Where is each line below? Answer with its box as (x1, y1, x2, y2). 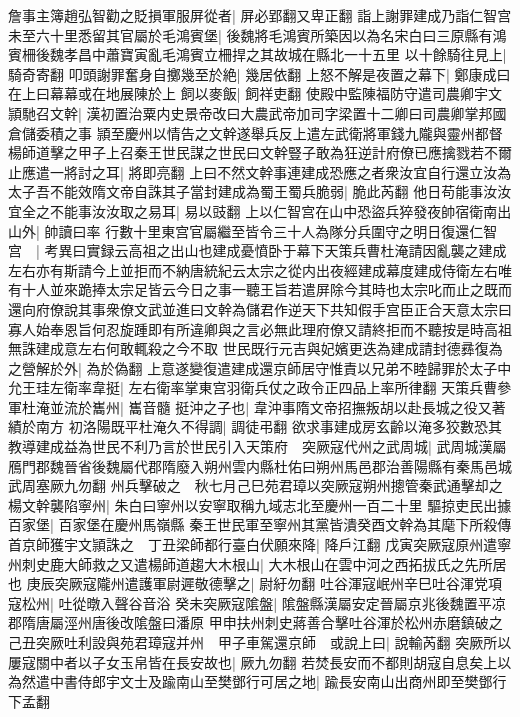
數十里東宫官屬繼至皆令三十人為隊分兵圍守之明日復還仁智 (119, 220, 498, 241)
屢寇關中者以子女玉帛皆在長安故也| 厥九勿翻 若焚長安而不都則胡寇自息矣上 (8, 651, 498, 672)
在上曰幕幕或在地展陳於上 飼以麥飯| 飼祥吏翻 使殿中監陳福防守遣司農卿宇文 (8, 83, 502, 104)
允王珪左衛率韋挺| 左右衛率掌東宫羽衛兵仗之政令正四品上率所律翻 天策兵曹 (8, 377, 498, 398)
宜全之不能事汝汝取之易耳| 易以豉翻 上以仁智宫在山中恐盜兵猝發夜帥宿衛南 (8, 200, 498, 221)
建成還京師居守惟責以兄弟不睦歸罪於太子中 (231, 357, 512, 378)
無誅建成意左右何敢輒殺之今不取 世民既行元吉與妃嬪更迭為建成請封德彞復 (8, 338, 489, 359)
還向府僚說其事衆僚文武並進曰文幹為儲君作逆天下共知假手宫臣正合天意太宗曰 (8, 298, 512, 319)
